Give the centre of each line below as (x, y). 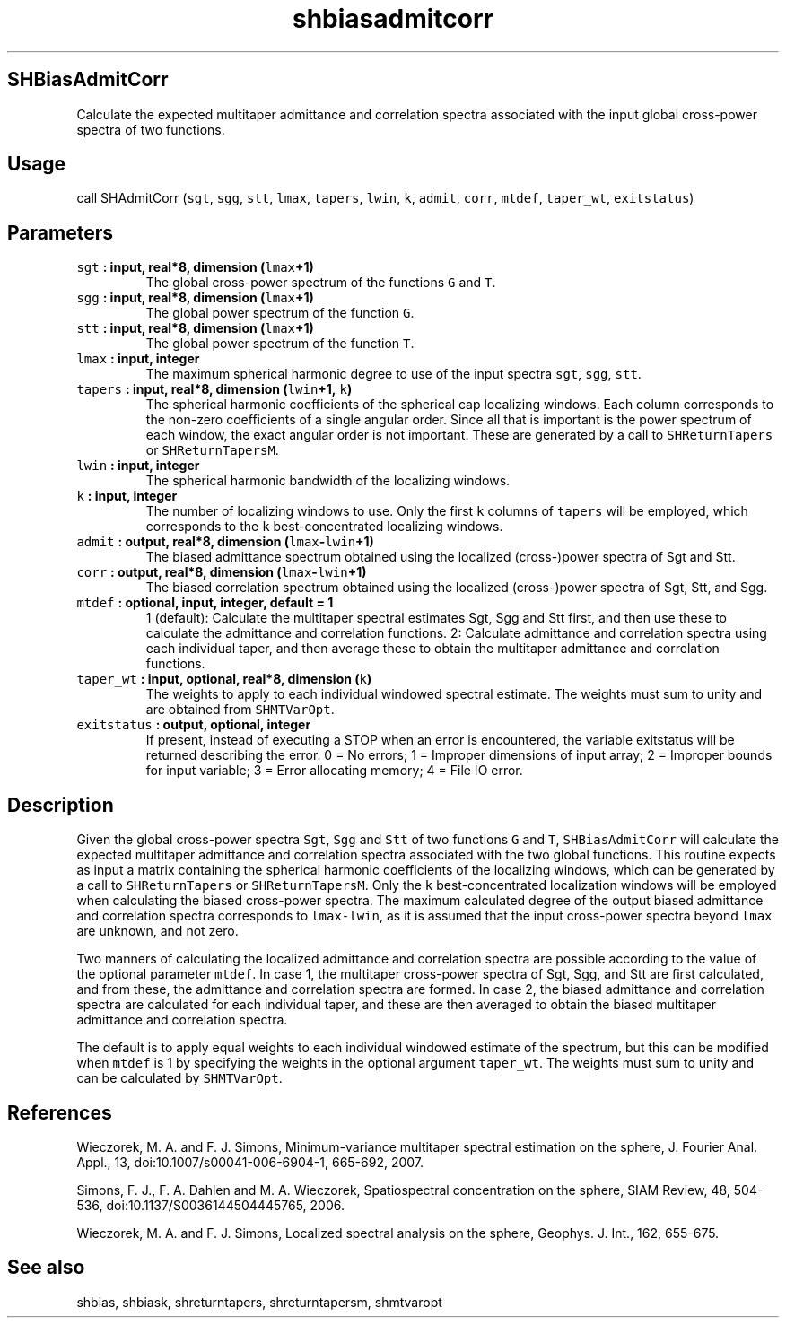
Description (61, 805)
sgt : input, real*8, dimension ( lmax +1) (195, 267)
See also (46, 1268)
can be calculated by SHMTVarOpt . (179, 1078)
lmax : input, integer (138, 359)
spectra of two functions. (151, 129)
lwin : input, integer (138, 466)
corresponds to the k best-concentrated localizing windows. (324, 527)
